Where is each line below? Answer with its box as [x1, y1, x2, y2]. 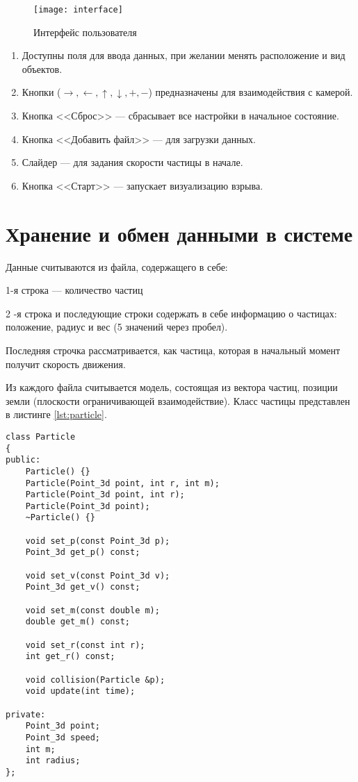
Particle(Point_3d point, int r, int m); [25, 478, 220, 488]
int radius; [25, 756, 81, 766]
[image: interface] [33, 5, 123, 15]
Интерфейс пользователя [33, 24, 137, 39]
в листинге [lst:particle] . [6, 407, 107, 422]
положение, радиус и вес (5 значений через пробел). [6, 319, 228, 334]
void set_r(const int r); [25, 640, 145, 650]
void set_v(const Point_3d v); [25, 570, 170, 581]
